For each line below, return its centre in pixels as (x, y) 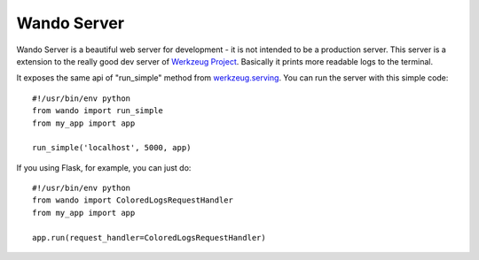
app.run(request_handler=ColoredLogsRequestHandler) (149, 237)
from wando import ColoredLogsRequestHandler (133, 200)
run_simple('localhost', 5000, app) (112, 148)
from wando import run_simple (98, 111)
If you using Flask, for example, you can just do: (104, 167)
